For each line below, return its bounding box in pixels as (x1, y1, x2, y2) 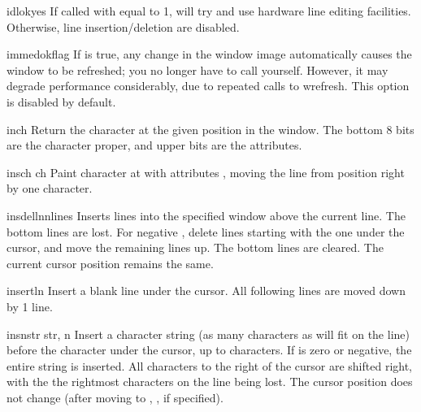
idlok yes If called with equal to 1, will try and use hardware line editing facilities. (7, 2, 411, 19)
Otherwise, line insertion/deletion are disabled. (7, 18, 240, 35)
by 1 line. (7, 297, 53, 314)
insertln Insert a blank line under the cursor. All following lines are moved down (7, 282, 406, 299)
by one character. (7, 180, 93, 197)
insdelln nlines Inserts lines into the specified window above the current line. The (7, 206, 406, 223)
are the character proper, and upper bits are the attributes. (7, 137, 302, 154)
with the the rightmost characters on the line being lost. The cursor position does (7, 373, 413, 390)
